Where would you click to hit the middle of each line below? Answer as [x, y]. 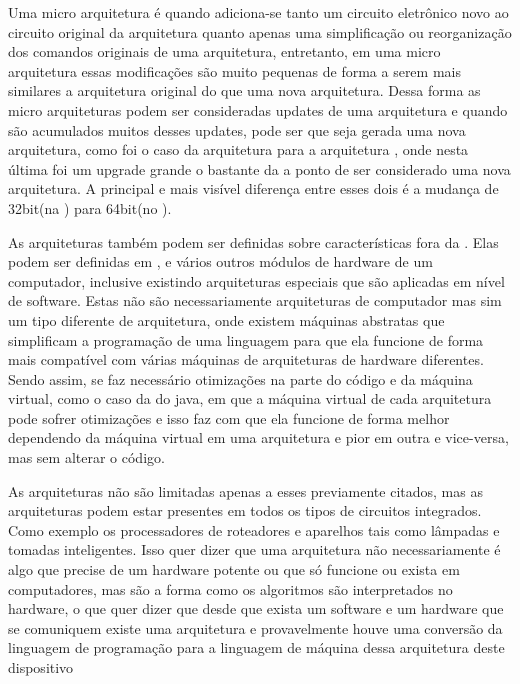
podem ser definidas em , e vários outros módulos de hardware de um [220, 261]
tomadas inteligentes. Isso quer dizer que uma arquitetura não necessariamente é [254, 549]
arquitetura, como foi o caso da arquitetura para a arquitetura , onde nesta [238, 149]
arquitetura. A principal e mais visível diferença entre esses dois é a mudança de [253, 188]
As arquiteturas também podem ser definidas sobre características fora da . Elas [253, 241]
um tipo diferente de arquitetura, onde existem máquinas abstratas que [226, 319]
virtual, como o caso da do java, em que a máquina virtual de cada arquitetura [250, 398]
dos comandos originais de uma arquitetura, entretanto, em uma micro [224, 51]
